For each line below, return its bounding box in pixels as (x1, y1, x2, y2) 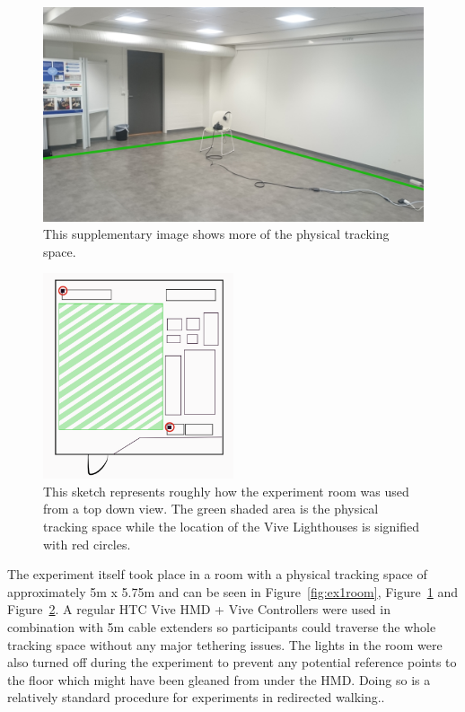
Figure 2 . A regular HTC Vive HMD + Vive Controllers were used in (7, 600, 390, 619)
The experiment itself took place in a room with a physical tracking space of (7, 565, 427, 584)
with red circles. (43, 534, 131, 553)
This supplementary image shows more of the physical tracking (43, 224, 390, 243)
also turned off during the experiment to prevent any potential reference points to (7, 653, 457, 672)
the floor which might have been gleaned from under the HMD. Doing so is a (7, 670, 431, 689)
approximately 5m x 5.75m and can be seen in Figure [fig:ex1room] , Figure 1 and (7, 582, 458, 601)
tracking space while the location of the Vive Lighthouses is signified (43, 517, 420, 536)
